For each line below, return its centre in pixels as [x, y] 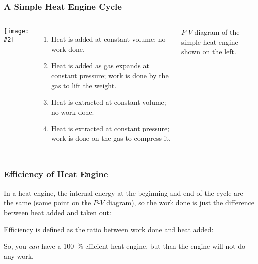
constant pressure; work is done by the [110, 75]
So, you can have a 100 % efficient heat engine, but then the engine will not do [125, 246]
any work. [19, 255]
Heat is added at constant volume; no [108, 39]
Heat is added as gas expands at [100, 66]
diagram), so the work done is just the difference [180, 202]
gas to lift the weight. [84, 85]
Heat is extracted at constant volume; [108, 102]
